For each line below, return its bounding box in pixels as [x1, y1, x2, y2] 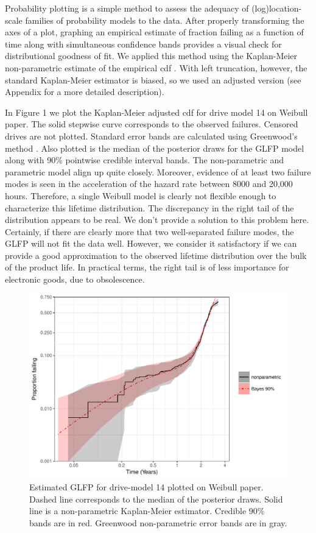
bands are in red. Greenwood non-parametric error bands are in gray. [29, 516, 287, 529]
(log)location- [251, 2, 302, 14]
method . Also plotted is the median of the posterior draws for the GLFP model [5, 141, 304, 154]
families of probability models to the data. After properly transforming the [25, 13, 304, 26]
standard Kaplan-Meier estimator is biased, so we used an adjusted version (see [5, 73, 301, 86]
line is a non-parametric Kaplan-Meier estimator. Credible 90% [29, 504, 265, 517]
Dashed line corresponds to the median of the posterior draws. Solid [29, 492, 283, 505]
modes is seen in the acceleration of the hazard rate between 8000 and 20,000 [5, 177, 293, 190]
